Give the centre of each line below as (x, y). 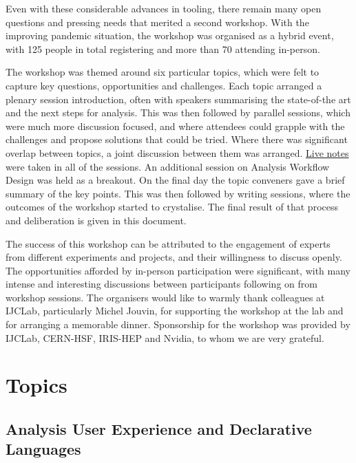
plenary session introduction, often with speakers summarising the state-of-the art (178, 99)
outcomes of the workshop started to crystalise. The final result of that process (172, 207)
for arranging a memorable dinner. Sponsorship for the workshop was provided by (178, 324)
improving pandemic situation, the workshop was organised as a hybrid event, (170, 35)
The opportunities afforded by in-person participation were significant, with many (178, 270)
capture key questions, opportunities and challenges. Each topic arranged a (164, 85)
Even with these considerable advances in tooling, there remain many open (164, 8)
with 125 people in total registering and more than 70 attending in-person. (163, 49)
